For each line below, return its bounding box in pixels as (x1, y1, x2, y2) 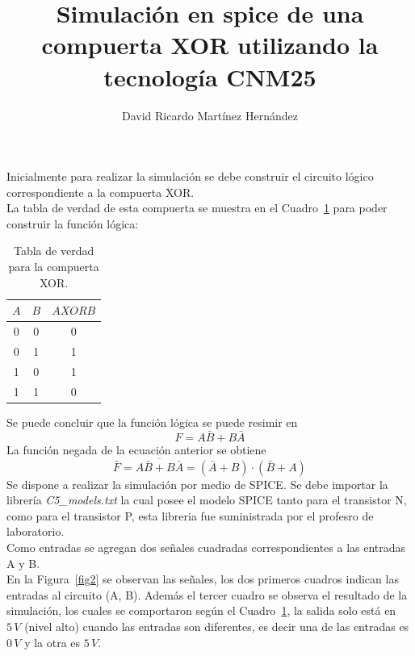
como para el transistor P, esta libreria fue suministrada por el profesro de (6, 507, 374, 524)
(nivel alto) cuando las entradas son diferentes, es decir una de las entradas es (24, 617, 409, 634)
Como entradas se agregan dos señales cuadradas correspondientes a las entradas (6, 538, 406, 555)
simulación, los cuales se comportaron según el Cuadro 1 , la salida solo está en (6, 602, 396, 619)
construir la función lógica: (6, 215, 139, 232)
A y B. (6, 554, 40, 571)
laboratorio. (6, 523, 65, 540)
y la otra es (24, 633, 81, 650)
